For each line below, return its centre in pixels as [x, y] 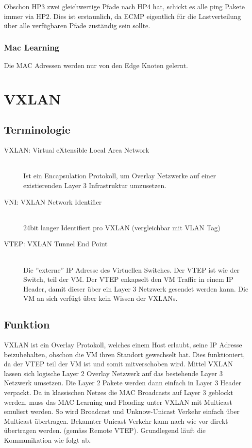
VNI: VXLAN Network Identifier [53, 201]
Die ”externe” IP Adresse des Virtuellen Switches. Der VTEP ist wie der [132, 269]
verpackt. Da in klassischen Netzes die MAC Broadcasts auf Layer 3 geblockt [119, 392]
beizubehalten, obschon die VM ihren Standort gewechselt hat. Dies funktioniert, [125, 354]
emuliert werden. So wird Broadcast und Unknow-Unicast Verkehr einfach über [122, 411]
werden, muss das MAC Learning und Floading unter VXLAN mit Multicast [118, 402]
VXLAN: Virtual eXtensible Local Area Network [77, 150]
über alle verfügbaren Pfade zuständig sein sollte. [77, 26]
